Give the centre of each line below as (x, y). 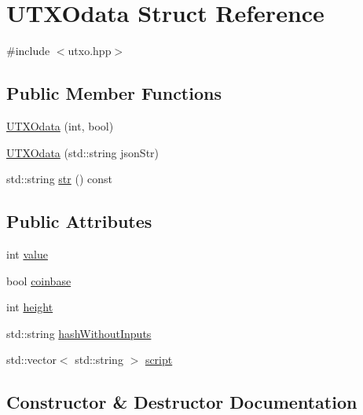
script (159, 360)
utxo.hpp (90, 51)
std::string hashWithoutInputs (79, 333)
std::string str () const (59, 179)
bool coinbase (39, 280)
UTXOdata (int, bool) (60, 125)
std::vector (31, 360)
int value (27, 253)
